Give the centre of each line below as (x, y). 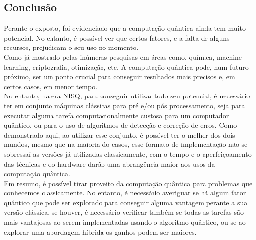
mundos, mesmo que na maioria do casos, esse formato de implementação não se (126, 144)
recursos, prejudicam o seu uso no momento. (71, 47)
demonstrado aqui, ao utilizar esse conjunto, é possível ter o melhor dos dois (120, 134)
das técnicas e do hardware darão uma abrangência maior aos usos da (110, 164)
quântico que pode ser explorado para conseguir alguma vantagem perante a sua (126, 202)
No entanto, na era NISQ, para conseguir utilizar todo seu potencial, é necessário (127, 96)
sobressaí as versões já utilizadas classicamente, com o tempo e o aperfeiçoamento (128, 154)
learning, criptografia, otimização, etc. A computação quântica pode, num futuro (126, 67)
